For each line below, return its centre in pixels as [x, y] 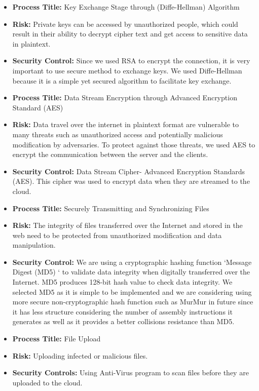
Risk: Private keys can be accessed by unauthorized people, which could [125, 24]
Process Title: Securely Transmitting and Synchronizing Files [111, 208]
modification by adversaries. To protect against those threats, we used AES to [134, 144]
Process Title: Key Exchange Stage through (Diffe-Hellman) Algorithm [126, 7]
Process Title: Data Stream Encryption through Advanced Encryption [125, 97]
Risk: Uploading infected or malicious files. [80, 355]
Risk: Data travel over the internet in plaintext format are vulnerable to [125, 124]
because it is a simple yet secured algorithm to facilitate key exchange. [122, 80]
